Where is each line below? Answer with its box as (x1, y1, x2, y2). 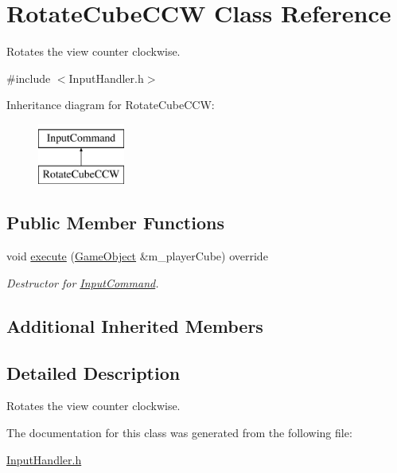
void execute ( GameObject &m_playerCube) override (6, 248, 268, 264)
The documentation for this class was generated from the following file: (6, 424, 352, 441)
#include (6, 69, 51, 86)
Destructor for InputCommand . (6, 274, 159, 291)
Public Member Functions (6, 210, 224, 235)
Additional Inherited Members (6, 313, 263, 338)
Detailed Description (6, 360, 181, 385)
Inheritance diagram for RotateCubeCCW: (6, 96, 215, 113)
